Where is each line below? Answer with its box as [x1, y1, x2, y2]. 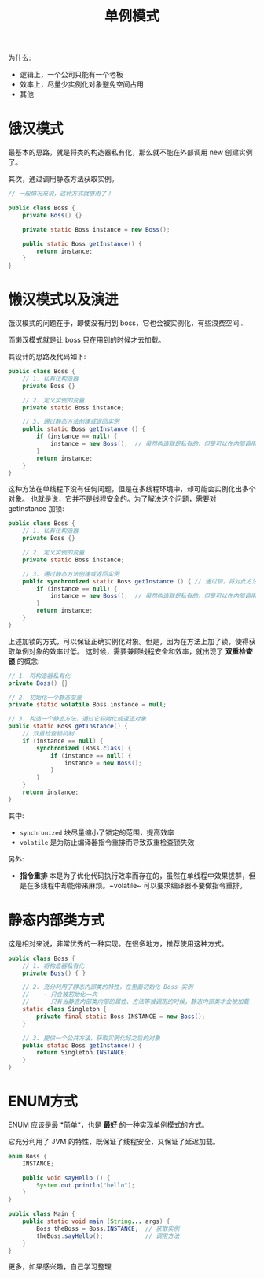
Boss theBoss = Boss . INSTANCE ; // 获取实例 [36, 1224, 180, 1232]
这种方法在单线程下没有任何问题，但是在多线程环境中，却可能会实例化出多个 [8, 484, 256, 494]
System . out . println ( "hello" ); [36, 1181, 135, 1189]
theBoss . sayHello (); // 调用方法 [36, 1232, 180, 1240]
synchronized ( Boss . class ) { [36, 744, 132, 752]
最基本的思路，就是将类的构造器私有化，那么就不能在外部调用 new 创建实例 [8, 147, 253, 157]
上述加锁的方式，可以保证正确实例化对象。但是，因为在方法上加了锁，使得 [8, 636, 249, 646]
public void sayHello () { [22, 1174, 111, 1182]
